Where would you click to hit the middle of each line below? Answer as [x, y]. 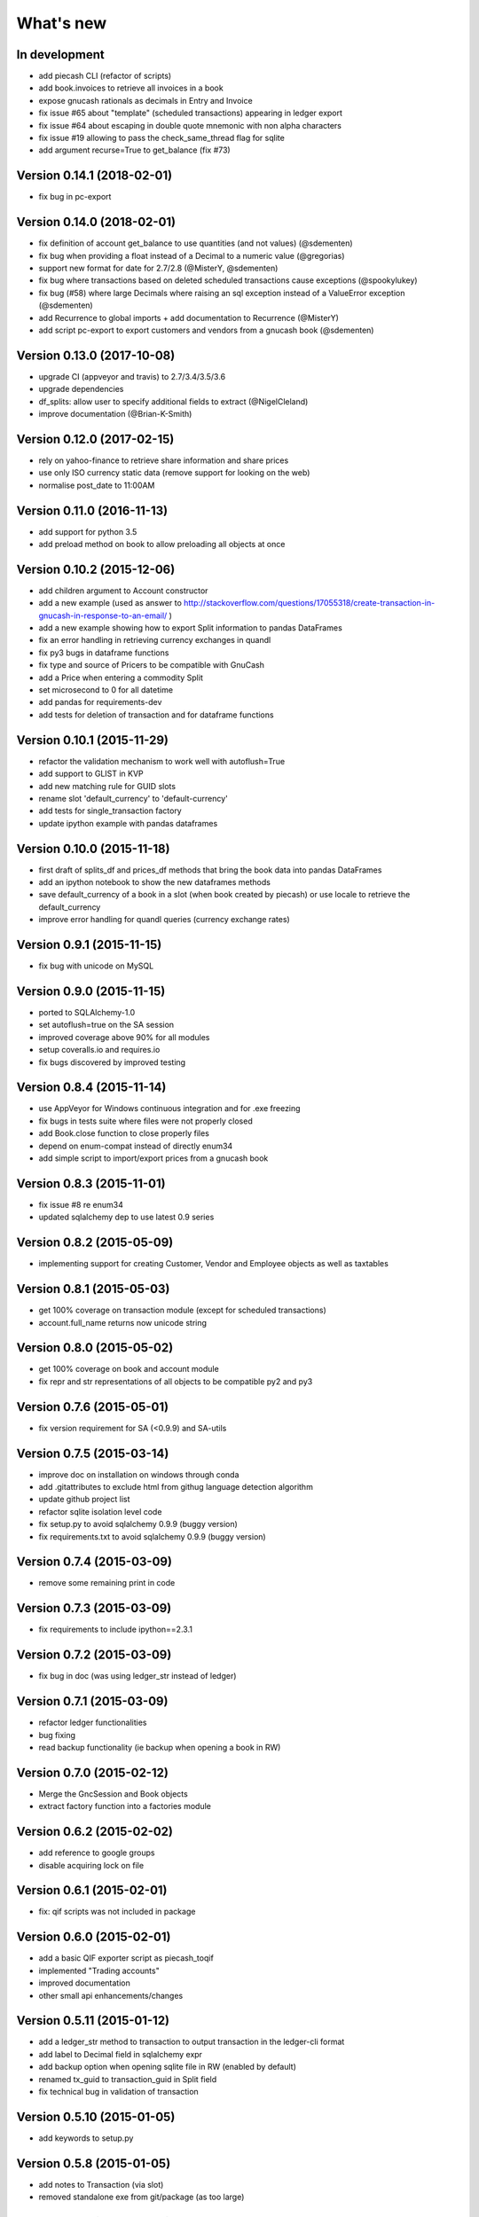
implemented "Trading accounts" [99, 1970]
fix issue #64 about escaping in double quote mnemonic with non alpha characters [190, 125]
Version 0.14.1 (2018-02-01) [94, 176]
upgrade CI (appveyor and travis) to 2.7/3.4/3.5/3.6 [132, 376]
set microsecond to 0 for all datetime [106, 690]
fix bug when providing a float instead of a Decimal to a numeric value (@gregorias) [192, 255]
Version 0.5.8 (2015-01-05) [94, 2163]
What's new [62, 23]
